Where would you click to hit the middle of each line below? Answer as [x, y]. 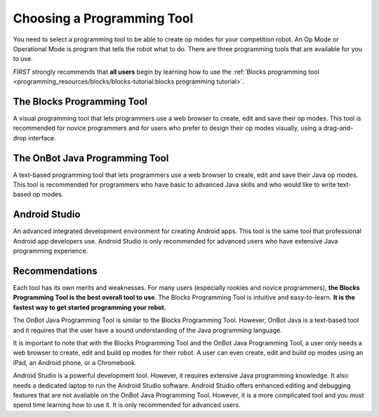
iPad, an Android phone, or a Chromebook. [75, 362]
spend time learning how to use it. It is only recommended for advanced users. [127, 405]
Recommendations [55, 271]
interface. [42, 138]
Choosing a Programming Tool [103, 18]
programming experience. [51, 251]
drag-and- [338, 128]
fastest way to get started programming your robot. [89, 307]
